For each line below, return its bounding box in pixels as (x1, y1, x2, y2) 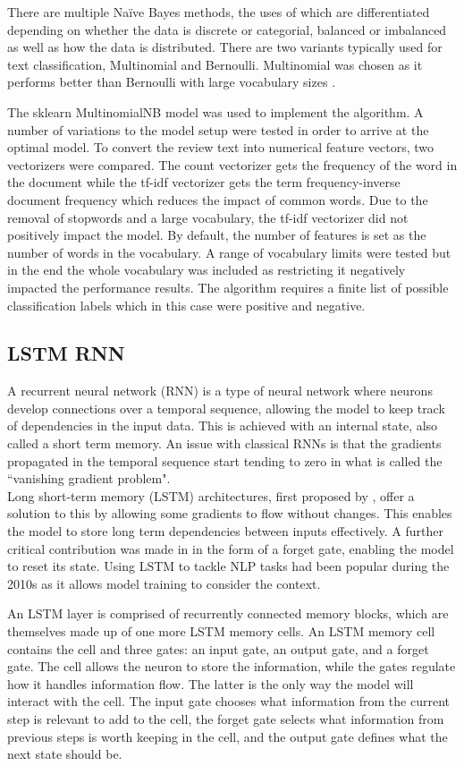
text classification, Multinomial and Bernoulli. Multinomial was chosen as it (7, 55, 423, 73)
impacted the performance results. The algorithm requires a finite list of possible (7, 277, 449, 296)
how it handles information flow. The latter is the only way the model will (7, 674, 414, 693)
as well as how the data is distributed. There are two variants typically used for (7, 38, 443, 56)
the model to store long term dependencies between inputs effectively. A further (7, 522, 444, 540)
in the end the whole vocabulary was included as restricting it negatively (7, 260, 406, 279)
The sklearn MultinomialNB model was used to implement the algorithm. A (7, 102, 424, 121)
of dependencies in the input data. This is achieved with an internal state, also (7, 416, 438, 435)
